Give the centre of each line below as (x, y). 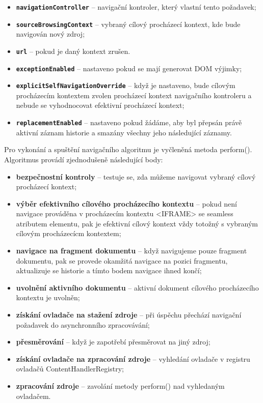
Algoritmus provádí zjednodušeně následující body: (84, 159)
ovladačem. (33, 396)
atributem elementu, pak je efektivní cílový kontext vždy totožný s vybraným (137, 223)
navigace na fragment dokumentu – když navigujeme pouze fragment (131, 251)
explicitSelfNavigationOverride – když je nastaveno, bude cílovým (126, 85)
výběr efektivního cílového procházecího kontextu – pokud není (127, 203)
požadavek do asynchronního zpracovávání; (83, 324)
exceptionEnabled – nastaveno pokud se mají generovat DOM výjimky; (129, 68)
